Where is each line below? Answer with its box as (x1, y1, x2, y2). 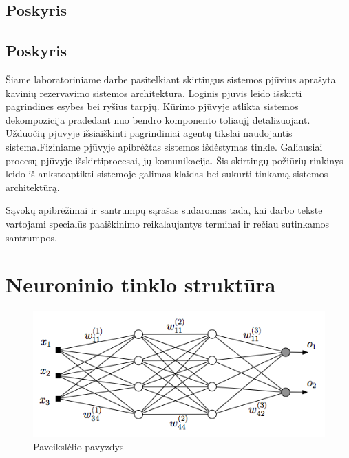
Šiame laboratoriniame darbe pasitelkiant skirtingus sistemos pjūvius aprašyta (6, 72, 336, 86)
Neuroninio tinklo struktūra (6, 270, 276, 298)
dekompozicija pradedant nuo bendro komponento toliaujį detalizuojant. (6, 112, 310, 127)
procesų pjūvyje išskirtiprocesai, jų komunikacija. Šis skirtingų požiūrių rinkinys (6, 153, 343, 167)
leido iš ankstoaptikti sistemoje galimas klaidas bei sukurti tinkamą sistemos (6, 166, 328, 181)
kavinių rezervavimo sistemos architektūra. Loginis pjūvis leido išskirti (6, 85, 302, 100)
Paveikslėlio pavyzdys (33, 439, 124, 453)
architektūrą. (6, 179, 60, 194)
